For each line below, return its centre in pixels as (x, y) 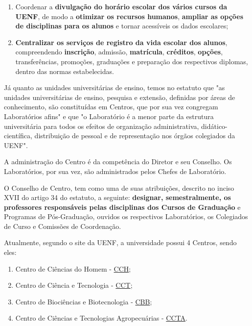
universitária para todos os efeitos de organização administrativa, (102, 126)
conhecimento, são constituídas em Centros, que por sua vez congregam (111, 107)
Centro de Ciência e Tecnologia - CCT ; (74, 285)
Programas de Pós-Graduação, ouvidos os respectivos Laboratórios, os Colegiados (126, 216)
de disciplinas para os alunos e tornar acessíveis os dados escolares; (122, 26)
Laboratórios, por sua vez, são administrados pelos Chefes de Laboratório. (115, 171)
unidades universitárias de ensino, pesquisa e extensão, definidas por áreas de (120, 97)
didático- (214, 126)
